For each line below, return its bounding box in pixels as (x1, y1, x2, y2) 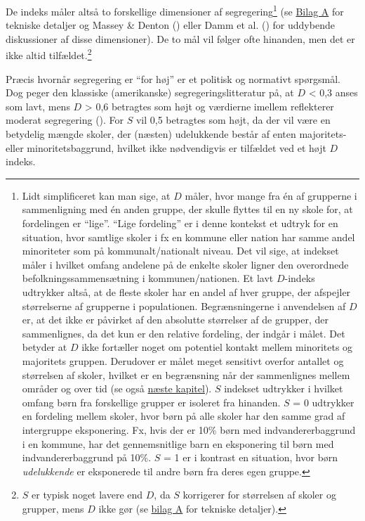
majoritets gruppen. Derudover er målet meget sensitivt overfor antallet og (22, 353, 344, 368)
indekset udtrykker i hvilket (224, 381, 343, 396)
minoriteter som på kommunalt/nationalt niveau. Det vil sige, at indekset (22, 243, 339, 258)
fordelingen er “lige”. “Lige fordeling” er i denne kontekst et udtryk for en (22, 216, 338, 231)
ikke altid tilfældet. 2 (6, 46, 92, 63)
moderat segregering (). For (6, 112, 124, 127)
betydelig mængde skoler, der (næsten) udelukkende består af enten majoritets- (6, 127, 347, 141)
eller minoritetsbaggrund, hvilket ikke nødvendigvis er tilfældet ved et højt (6, 140, 326, 155)
